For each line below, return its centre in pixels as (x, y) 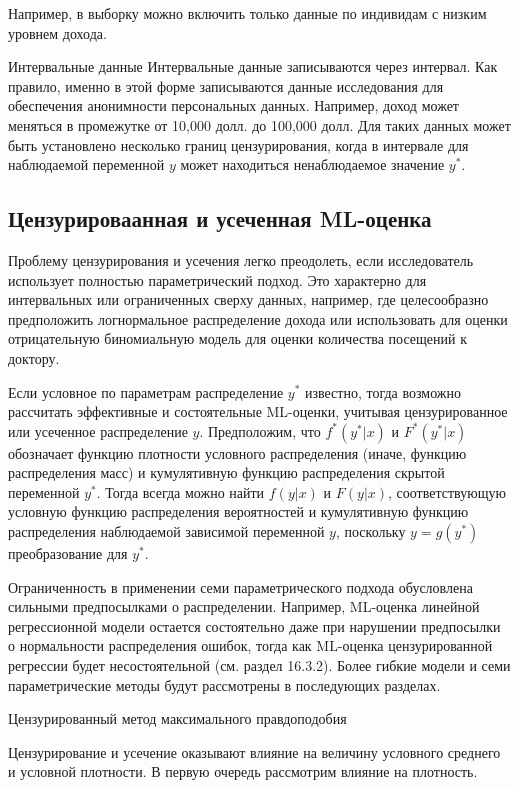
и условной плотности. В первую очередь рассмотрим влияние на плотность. (243, 771)
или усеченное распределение (98, 430)
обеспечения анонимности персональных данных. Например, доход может (233, 105)
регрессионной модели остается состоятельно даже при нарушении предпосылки (254, 625)
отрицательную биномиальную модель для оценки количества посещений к (237, 338)
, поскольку (370, 531)
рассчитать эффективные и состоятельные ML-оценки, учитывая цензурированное (258, 411)
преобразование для (68, 553)
